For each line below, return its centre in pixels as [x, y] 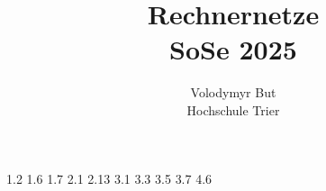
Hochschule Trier [233, 109]
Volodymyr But [233, 92]
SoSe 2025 [233, 49]
